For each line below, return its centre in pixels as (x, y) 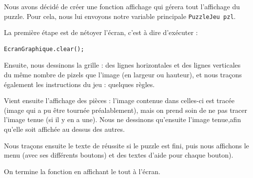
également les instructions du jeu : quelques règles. (79, 84)
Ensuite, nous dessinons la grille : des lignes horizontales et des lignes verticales (122, 65)
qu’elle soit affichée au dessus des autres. (64, 129)
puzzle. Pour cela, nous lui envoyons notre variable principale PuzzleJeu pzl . (120, 16)
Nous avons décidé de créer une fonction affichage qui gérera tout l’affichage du (122, 6)
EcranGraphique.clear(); (44, 49)
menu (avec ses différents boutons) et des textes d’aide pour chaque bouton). (119, 155)
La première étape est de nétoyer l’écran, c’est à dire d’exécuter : (101, 32)
